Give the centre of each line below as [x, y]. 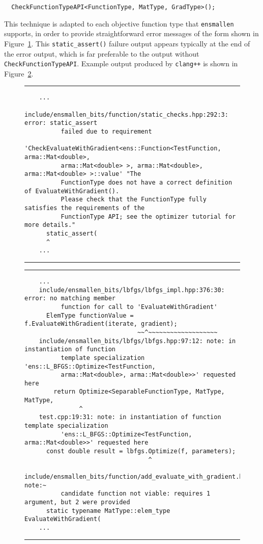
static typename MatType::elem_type [108, 511]
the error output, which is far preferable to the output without [102, 53]
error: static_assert [61, 123]
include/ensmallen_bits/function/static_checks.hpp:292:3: [126, 114]
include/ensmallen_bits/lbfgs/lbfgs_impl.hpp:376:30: [132, 290]
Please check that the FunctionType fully [134, 200]
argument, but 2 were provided [77, 502]
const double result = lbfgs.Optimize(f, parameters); [141, 451]
